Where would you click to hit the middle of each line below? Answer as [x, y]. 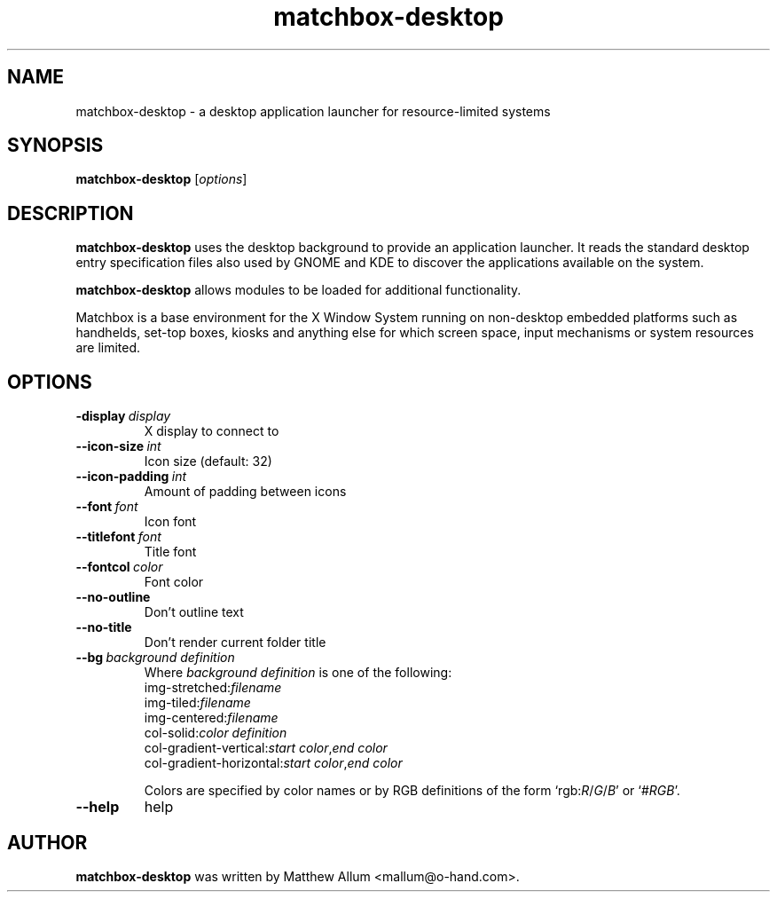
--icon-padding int [131, 477]
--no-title [104, 627]
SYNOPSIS [55, 146]
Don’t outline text [194, 612]
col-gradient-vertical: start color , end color [266, 748]
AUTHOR [47, 842]
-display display [123, 416]
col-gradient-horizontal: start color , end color [273, 763]
